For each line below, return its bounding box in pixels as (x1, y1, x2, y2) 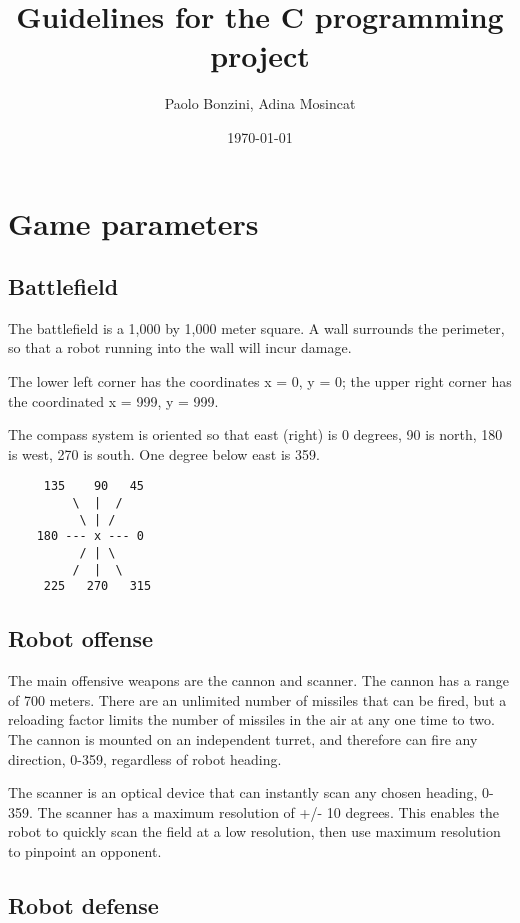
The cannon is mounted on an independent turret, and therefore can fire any (8, 729, 478, 750)
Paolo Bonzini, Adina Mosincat (164, 93, 356, 114)
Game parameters (8, 202, 259, 243)
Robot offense (8, 623, 154, 654)
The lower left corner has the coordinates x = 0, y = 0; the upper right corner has (8, 371, 512, 392)
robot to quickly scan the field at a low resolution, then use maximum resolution (8, 821, 501, 842)
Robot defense (8, 889, 159, 920)
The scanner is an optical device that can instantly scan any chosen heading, (8, 782, 478, 803)
